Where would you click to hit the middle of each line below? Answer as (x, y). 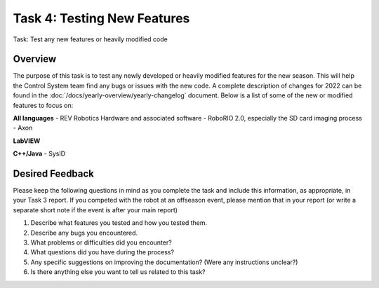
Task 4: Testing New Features (101, 18)
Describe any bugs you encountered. (84, 233)
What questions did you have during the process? (102, 252)
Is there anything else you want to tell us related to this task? (118, 272)
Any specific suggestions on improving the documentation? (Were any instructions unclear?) (164, 262)
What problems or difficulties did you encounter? (101, 242)
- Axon (23, 128)
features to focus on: (43, 105)
